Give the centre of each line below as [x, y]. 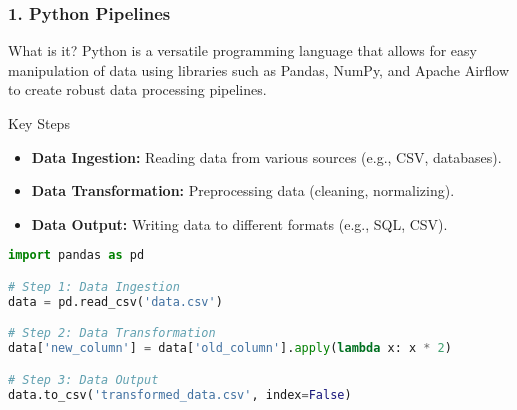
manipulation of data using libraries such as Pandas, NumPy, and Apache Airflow [259, 69]
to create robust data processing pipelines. [137, 89]
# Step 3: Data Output [83, 379]
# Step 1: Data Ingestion [94, 286]
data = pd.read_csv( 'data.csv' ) [115, 301]
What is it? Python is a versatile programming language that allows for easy [242, 50]
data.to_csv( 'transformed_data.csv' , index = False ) [180, 394]
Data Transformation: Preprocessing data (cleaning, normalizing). [243, 190]
